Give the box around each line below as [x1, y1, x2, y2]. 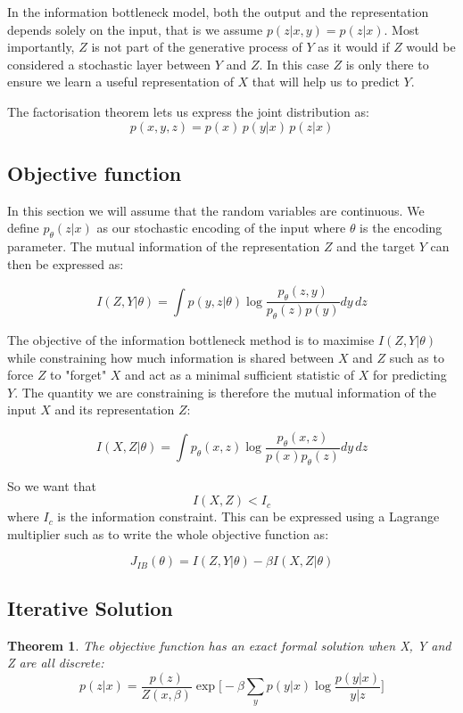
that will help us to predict [252, 72, 400, 91]
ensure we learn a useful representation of [7, 72, 234, 91]
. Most [384, 20, 419, 38]
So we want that [7, 476, 96, 495]
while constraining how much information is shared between [7, 348, 335, 366]
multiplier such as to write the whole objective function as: [7, 524, 329, 543]
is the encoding [360, 218, 442, 237]
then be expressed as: [7, 254, 124, 273]
